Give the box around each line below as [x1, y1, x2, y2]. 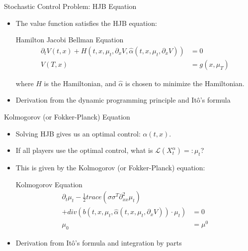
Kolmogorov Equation [15, 179, 83, 189]
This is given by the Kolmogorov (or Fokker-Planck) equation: [15, 162, 205, 173]
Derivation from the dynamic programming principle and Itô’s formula [15, 95, 231, 105]
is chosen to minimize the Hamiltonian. [125, 78, 245, 88]
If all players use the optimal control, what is [15, 145, 153, 155]
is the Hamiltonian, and [44, 78, 116, 88]
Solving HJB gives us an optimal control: [15, 128, 141, 138]
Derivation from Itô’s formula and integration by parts [15, 238, 182, 248]
